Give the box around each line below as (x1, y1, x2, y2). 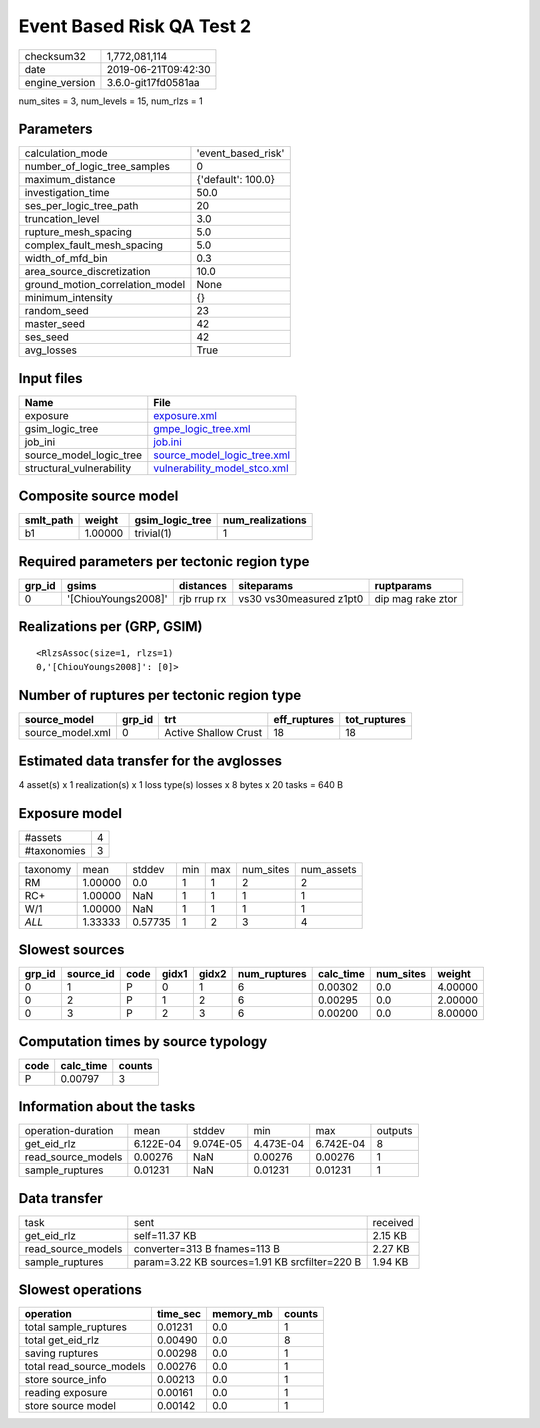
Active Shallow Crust (164, 726, 263, 740)
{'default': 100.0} (196, 173, 275, 187)
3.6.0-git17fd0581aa (106, 75, 200, 89)
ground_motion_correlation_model (24, 278, 186, 292)
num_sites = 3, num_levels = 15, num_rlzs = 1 (18, 95, 204, 107)
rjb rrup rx (178, 592, 227, 605)
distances (178, 579, 227, 592)
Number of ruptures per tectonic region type (18, 687, 302, 704)
